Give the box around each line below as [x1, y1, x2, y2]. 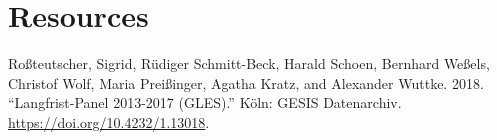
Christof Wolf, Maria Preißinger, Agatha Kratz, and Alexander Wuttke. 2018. [8, 72, 484, 93]
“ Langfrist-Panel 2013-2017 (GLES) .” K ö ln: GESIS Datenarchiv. [8, 92, 402, 113]
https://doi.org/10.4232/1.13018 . [8, 111, 210, 132]
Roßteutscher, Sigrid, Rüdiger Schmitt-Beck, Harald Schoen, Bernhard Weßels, [8, 53, 490, 74]
